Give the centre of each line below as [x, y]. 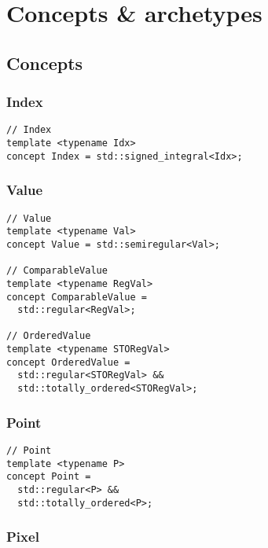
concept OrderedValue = [68, 362]
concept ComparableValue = [77, 297]
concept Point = [49, 477]
